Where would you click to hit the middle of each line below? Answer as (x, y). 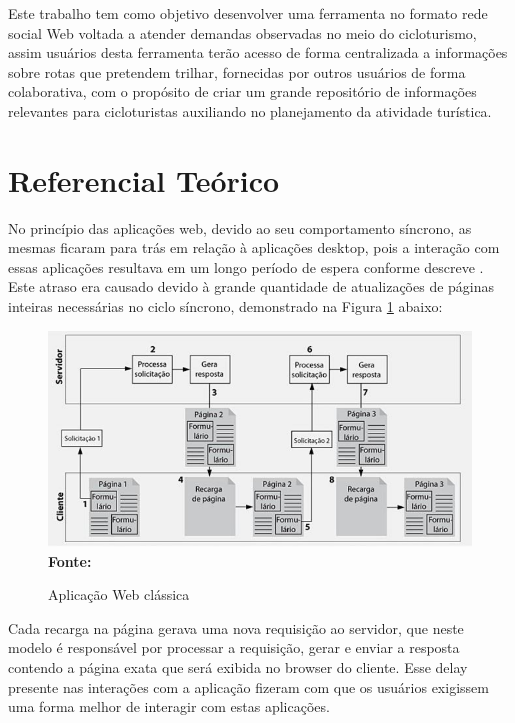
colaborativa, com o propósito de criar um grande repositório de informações (242, 91)
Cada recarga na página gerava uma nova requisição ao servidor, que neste (236, 627)
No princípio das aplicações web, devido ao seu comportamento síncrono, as (240, 227)
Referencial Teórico (144, 179)
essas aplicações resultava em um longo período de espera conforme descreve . (246, 266)
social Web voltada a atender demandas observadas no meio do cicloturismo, (242, 32)
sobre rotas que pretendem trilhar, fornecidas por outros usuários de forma (237, 71)
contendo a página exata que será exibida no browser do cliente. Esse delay (238, 666)
